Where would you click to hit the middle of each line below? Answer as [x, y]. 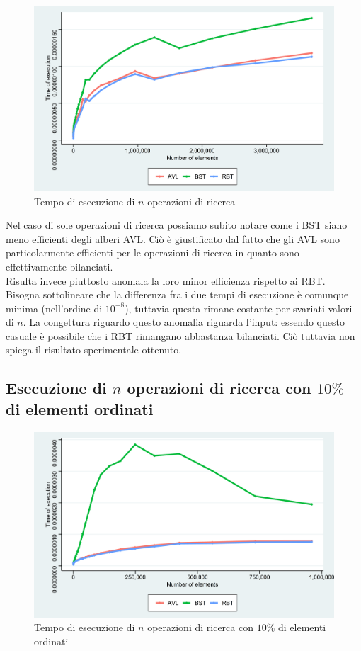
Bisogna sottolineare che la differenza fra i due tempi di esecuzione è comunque [177, 294]
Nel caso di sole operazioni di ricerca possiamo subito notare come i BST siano [177, 225]
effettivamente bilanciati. [59, 266]
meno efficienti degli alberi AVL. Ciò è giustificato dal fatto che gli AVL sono [173, 238]
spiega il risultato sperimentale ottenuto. [94, 350]
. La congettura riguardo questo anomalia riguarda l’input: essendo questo [184, 322]
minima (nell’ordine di [54, 308]
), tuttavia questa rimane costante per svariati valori [239, 308]
